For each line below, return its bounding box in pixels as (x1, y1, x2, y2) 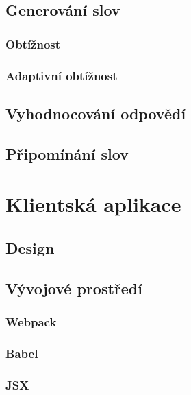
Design (5, 237, 55, 258)
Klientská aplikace (5, 190, 181, 218)
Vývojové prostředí (5, 277, 142, 298)
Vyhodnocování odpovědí (5, 102, 186, 123)
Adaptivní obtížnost (5, 67, 118, 84)
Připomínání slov (5, 143, 129, 164)
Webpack (5, 313, 57, 330)
